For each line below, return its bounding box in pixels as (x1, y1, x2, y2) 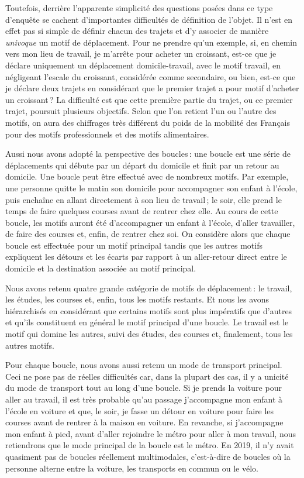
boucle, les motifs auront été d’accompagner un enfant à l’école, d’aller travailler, (5, 216, 295, 228)
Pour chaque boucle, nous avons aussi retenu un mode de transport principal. (5, 359, 282, 371)
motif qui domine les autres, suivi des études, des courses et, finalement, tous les (5, 328, 293, 340)
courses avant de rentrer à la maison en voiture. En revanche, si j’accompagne (5, 416, 284, 428)
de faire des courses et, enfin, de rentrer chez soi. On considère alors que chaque (5, 228, 291, 240)
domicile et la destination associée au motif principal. (5, 262, 196, 274)
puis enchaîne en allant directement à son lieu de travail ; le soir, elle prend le (5, 193, 282, 205)
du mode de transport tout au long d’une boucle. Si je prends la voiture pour (5, 381, 282, 394)
